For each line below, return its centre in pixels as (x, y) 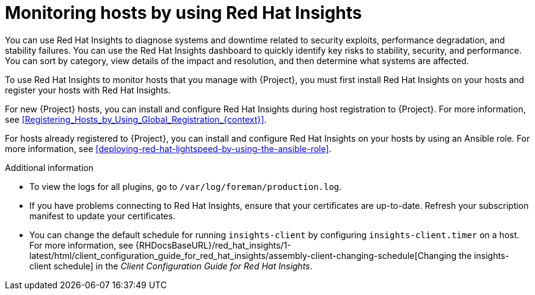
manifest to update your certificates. (102, 216)
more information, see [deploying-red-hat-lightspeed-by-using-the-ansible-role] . (168, 148)
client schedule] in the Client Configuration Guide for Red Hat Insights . (171, 266)
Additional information (49, 167)
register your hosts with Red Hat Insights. (88, 90)
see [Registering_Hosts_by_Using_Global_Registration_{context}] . (136, 119)
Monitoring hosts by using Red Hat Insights (184, 13)
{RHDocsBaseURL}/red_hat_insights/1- (213, 245)
